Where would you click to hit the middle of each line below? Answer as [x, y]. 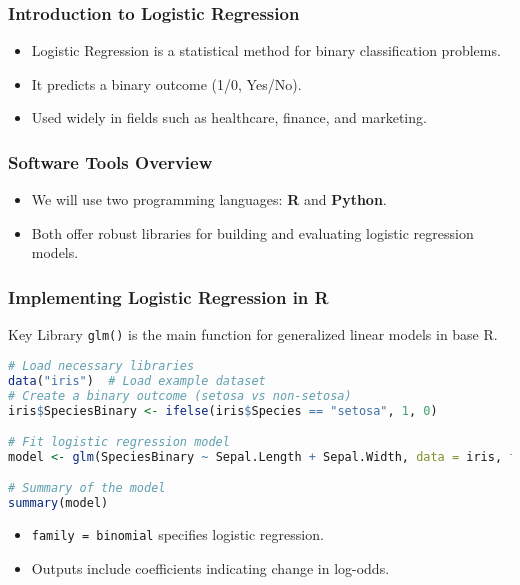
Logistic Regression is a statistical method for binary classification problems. [266, 50]
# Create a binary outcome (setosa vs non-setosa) [180, 395]
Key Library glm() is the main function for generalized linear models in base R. [253, 334]
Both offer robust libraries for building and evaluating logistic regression [252, 232]
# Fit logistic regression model [119, 442]
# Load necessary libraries [101, 365]
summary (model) [58, 503]
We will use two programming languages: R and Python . [209, 199]
